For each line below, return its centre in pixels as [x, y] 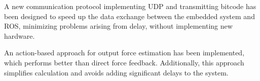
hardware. [20, 35]
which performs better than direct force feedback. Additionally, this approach [124, 62]
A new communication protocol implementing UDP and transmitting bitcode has [130, 6]
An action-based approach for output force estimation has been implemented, [124, 53]
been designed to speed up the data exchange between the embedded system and [129, 16]
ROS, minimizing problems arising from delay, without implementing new [118, 26]
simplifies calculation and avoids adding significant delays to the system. [116, 72]
